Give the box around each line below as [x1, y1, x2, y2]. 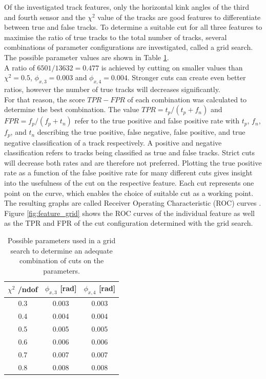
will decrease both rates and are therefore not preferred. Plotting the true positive [4, 157, 262, 168]
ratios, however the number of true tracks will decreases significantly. [4, 83, 220, 94]
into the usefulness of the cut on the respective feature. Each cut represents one [4, 177, 254, 188]
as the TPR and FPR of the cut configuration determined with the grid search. [4, 218, 253, 228]
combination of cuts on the [19, 255, 104, 266]
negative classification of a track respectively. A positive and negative [4, 137, 222, 148]
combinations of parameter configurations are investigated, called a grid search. [4, 42, 253, 52]
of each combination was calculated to [127, 94, 247, 104]
